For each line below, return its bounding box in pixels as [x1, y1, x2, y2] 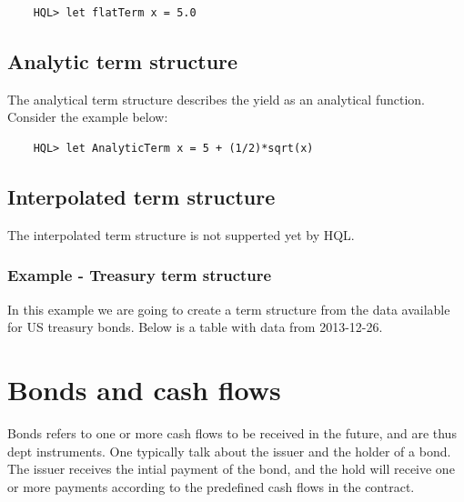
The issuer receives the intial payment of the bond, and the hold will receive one [7, 459, 455, 478]
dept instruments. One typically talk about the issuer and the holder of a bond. [7, 441, 451, 460]
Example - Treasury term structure [7, 264, 272, 286]
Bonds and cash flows [7, 370, 281, 407]
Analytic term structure [7, 46, 238, 75]
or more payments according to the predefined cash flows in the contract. [7, 477, 415, 496]
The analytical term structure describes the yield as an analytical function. [7, 89, 425, 108]
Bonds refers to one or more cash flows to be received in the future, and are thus [7, 423, 457, 442]
